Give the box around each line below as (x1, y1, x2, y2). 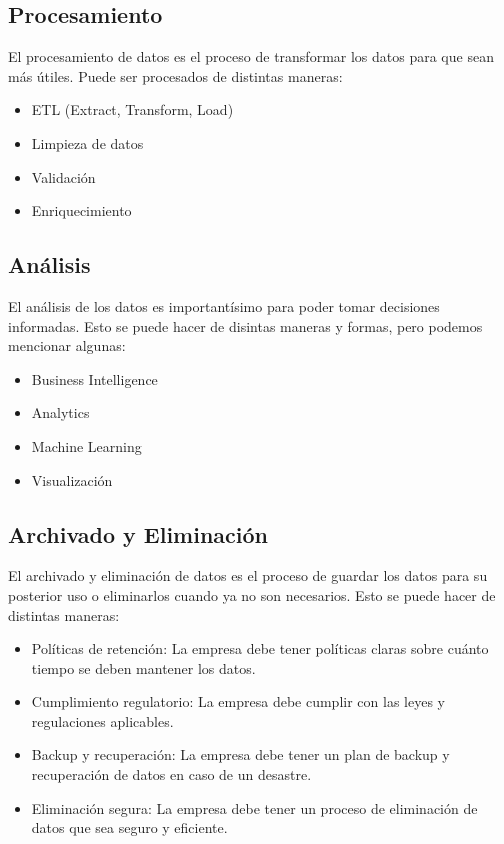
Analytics (31, 402, 90, 423)
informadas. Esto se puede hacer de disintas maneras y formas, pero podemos (8, 315, 483, 336)
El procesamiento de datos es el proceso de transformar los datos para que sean (8, 46, 494, 67)
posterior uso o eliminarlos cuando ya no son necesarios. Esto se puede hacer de (8, 584, 496, 605)
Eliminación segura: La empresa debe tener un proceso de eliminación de (31, 797, 478, 818)
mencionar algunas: (8, 335, 126, 356)
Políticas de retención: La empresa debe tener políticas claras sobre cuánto (31, 638, 489, 659)
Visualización (31, 469, 113, 490)
